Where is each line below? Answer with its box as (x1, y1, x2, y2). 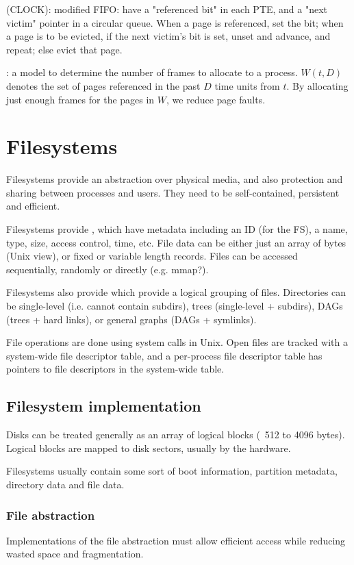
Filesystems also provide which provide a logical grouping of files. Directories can (6, 285, 346, 299)
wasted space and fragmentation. (6, 547, 144, 561)
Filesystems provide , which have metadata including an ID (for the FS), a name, (6, 222, 348, 236)
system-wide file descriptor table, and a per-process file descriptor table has (6, 348, 323, 362)
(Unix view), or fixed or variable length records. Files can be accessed (6, 249, 298, 263)
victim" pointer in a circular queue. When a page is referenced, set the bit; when (6, 15, 344, 29)
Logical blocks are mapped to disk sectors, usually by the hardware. (6, 440, 291, 455)
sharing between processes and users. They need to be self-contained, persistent (6, 185, 340, 199)
